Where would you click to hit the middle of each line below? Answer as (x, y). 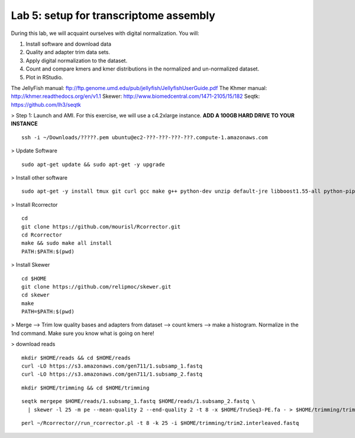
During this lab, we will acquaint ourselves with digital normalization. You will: (105, 33)
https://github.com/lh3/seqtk (46, 104)
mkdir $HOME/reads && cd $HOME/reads (76, 358)
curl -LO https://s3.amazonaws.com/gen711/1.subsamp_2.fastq (112, 374)
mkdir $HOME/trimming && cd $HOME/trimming (85, 388)
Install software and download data (69, 44)
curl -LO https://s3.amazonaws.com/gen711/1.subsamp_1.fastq (112, 366)
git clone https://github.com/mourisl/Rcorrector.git (101, 226)
